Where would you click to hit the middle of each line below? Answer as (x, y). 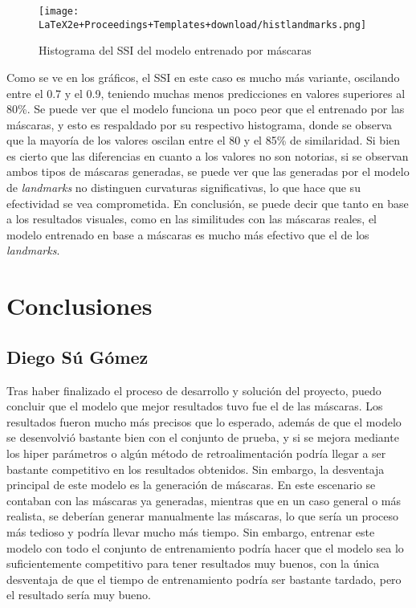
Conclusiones (80, 306)
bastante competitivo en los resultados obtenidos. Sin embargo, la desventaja (196, 469)
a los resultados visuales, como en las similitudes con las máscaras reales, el (192, 219)
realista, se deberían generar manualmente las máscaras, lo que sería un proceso (203, 516)
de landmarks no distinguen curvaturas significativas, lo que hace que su (184, 188)
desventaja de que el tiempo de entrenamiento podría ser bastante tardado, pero (204, 579)
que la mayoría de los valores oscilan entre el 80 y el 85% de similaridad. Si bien (204, 140)
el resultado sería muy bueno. (79, 595)
